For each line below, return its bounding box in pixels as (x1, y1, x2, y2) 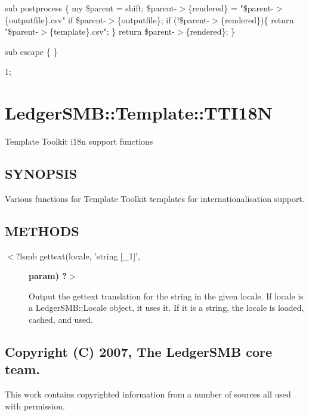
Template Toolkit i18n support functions (5, 135, 153, 148)
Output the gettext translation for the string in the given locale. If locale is (29, 289, 304, 302)
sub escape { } (5, 45, 58, 57)
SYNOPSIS (5, 164, 78, 183)
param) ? (29, 270, 67, 282)
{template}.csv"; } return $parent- (49, 25, 175, 38)
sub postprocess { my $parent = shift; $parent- (5, 2, 177, 14)
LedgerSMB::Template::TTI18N (5, 100, 273, 125)
